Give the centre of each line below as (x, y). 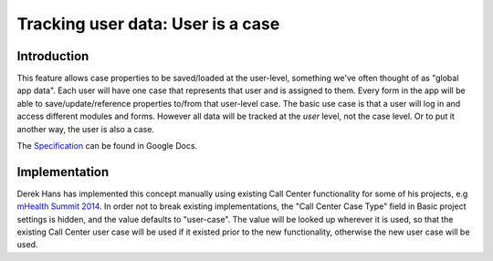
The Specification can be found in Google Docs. (107, 146)
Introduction (53, 56)
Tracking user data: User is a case (148, 24)
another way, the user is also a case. (86, 129)
